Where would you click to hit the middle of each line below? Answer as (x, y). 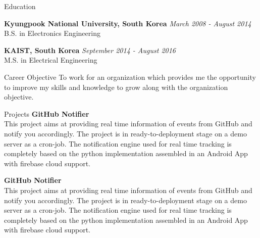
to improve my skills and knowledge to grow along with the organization (116, 87)
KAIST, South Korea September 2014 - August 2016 (90, 50)
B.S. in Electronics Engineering (52, 33)
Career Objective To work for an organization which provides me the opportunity (130, 77)
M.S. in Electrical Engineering (51, 60)
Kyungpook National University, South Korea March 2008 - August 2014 (128, 23)
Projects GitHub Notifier (47, 113)
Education (20, 6)
